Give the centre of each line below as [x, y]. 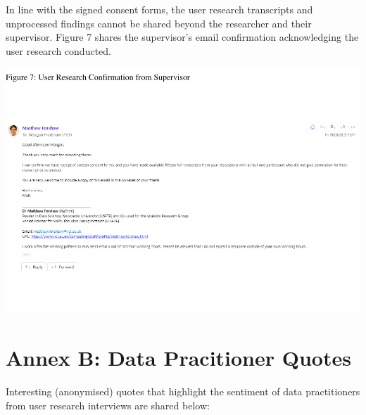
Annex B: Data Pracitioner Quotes [178, 358]
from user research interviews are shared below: [108, 405]
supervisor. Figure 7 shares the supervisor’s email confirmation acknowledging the [182, 37]
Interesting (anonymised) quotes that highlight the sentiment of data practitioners [183, 391]
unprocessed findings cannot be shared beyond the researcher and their [159, 23]
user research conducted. [58, 50]
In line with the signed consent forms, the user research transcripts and [159, 9]
